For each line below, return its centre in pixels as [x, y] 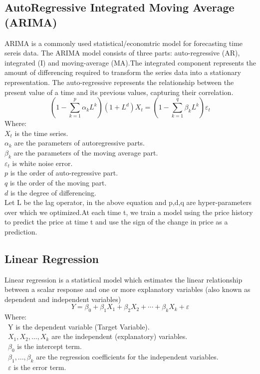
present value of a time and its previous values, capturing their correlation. [119, 92]
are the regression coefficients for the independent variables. [127, 356]
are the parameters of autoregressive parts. [79, 143]
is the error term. [40, 367]
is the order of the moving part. [58, 182]
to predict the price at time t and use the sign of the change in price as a [116, 222]
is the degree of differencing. [53, 192]
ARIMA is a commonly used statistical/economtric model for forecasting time [124, 43]
